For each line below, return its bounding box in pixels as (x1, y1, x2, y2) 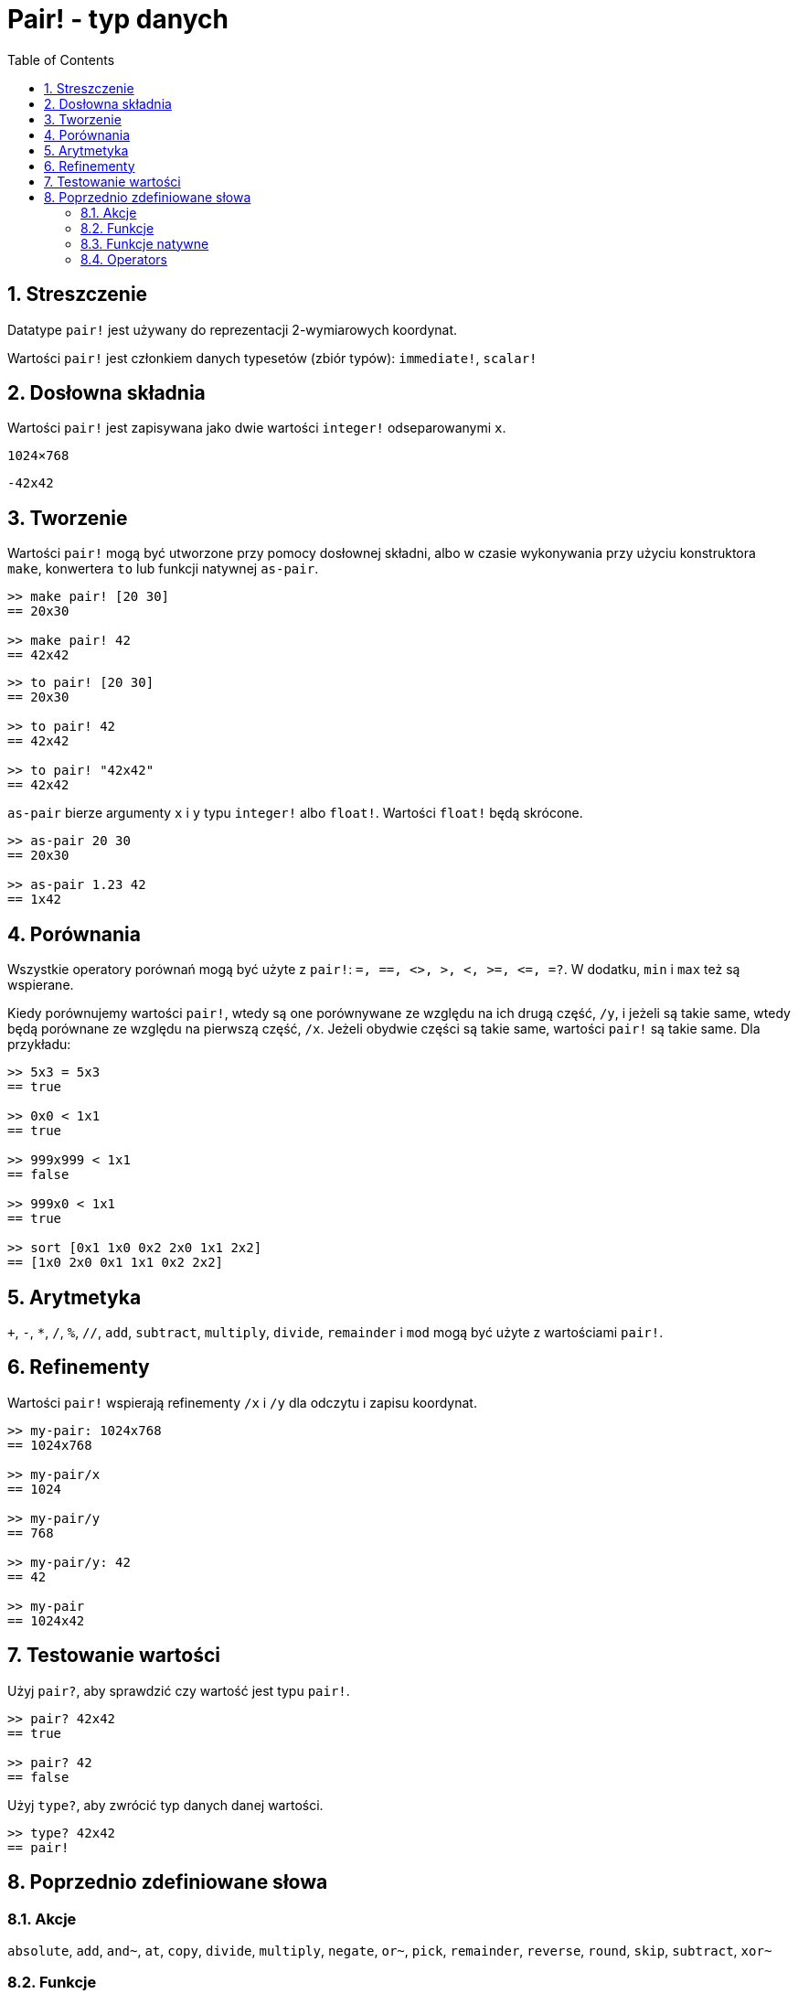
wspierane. (7, 977, 74, 993)
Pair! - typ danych (7, 4, 229, 35)
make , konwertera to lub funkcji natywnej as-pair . (7, 561, 319, 577)
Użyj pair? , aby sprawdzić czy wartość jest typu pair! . (7, 1682, 350, 1699)
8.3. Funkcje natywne (80, 235, 209, 252)
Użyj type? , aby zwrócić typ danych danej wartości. (7, 1796, 324, 1813)
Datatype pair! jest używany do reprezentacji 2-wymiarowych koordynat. (7, 321, 458, 338)
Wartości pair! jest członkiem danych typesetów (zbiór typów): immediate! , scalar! (7, 349, 537, 366)
